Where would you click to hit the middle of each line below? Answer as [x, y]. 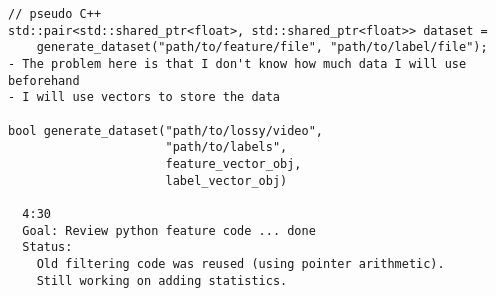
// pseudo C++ [55, 14]
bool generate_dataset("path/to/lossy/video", [165, 130]
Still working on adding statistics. [162, 280]
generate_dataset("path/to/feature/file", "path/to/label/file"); [262, 47]
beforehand [44, 80]
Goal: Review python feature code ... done [169, 230]
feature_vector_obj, [233, 163]
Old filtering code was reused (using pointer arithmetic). [240, 263]
